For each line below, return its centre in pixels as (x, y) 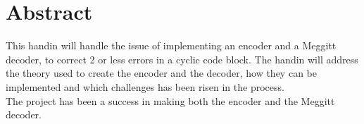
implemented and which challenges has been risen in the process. (145, 86)
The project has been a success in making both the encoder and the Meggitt (170, 100)
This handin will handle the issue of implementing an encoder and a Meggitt (171, 45)
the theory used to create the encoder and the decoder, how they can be (161, 73)
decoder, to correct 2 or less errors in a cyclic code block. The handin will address (182, 59)
